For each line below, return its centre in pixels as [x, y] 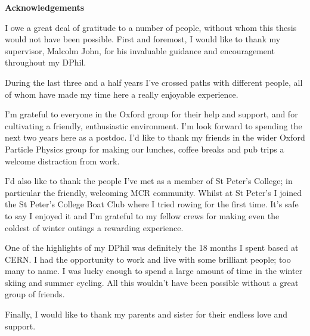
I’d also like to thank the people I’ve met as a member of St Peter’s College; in [149, 181]
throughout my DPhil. [46, 62]
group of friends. [35, 294]
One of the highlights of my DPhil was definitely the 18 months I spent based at [152, 248]
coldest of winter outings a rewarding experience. [94, 227]
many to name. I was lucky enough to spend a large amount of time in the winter [154, 271]
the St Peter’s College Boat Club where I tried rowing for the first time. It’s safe [152, 204]
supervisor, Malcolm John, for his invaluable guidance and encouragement [140, 50]
